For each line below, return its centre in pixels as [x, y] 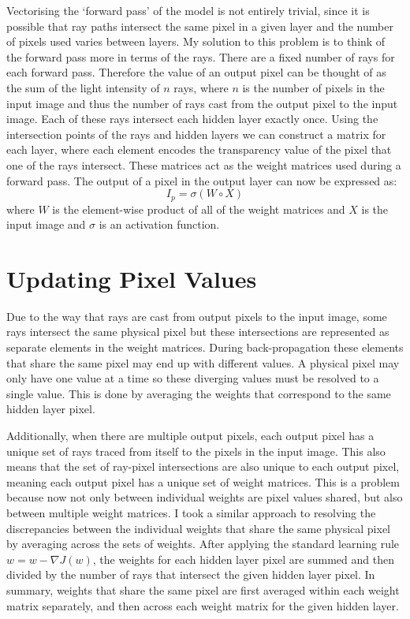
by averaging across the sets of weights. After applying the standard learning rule [203, 544]
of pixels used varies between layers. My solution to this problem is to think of [196, 41]
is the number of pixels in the [313, 87]
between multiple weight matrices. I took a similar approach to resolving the [191, 513]
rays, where [201, 87]
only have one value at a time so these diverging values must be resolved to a [193, 378]
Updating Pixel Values [132, 278]
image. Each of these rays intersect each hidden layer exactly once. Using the [192, 119]
